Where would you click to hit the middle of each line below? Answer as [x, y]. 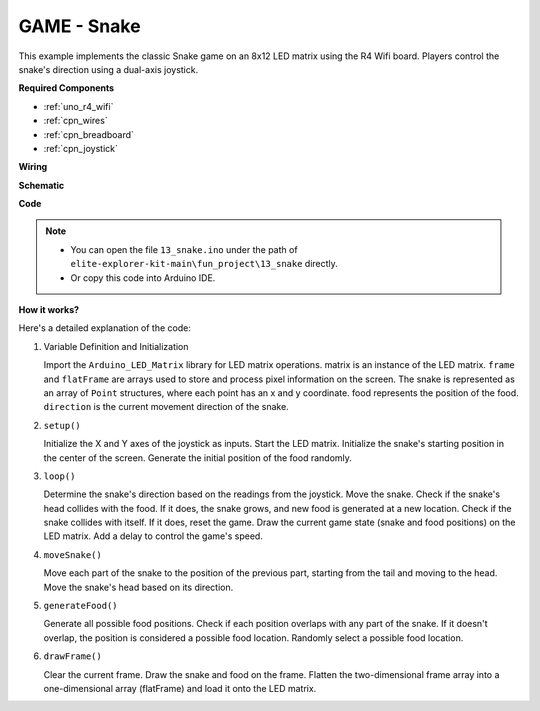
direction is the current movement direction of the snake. [166, 407]
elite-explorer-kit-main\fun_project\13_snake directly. [204, 264]
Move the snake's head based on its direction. [138, 587]
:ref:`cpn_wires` [76, 121]
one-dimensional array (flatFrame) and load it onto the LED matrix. [180, 688]
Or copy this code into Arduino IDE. [143, 277]
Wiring [33, 167]
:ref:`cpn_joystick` [81, 148]
